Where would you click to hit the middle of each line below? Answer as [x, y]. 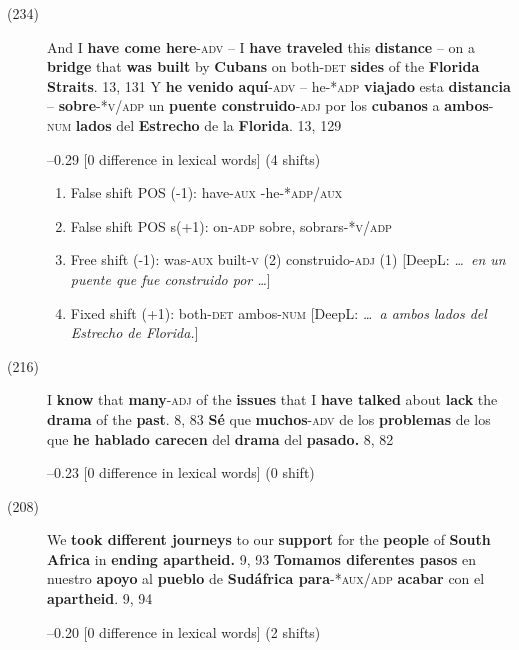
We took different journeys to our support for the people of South [269, 539]
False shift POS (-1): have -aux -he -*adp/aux [206, 192]
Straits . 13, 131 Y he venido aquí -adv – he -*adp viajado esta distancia [279, 85]
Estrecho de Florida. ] [134, 332]
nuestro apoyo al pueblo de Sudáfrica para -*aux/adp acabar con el [266, 578]
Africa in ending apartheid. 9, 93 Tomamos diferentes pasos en [261, 558]
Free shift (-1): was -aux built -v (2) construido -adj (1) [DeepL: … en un [288, 259]
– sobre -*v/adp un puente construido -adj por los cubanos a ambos [268, 105]
